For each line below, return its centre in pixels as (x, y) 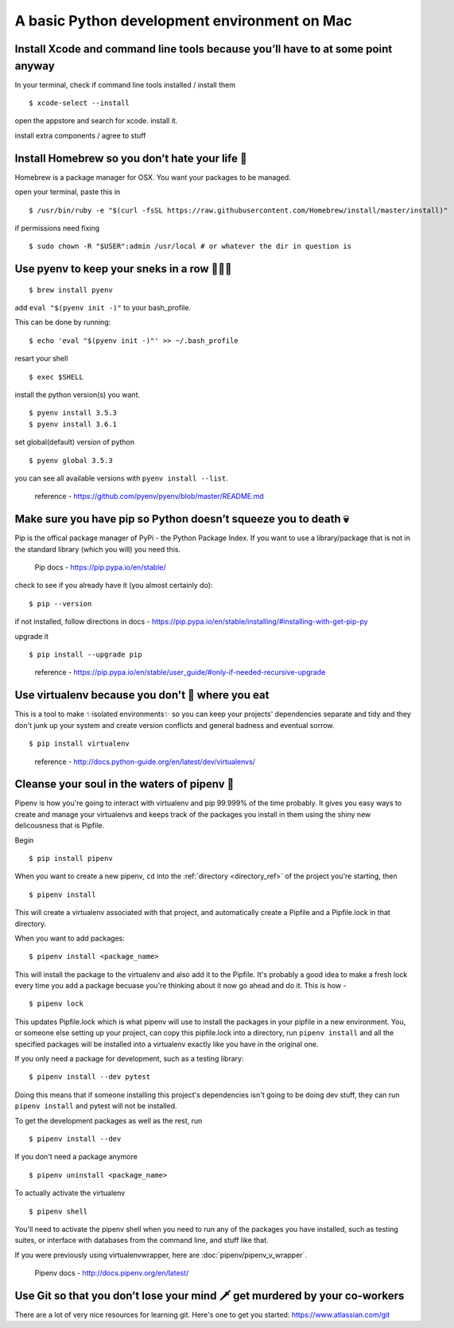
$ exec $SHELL (56, 377)
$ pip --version (60, 604)
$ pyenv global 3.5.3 (71, 460)
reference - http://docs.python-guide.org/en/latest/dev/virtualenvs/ (145, 761)
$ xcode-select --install (80, 103)
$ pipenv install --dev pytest (90, 1077)
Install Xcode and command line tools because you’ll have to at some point (204, 49)
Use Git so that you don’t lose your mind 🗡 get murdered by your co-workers (210, 1296)
